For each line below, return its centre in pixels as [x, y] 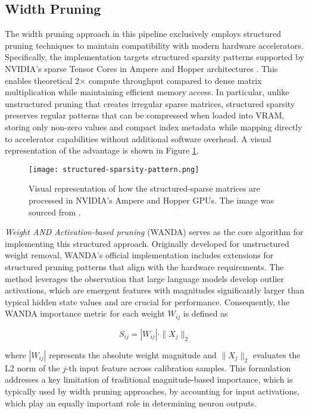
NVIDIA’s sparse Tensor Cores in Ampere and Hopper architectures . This [141, 68]
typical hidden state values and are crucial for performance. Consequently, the [147, 301]
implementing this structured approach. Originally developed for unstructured [147, 243]
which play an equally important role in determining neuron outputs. [131, 403]
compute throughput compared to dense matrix [175, 80]
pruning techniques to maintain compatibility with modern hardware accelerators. [154, 45]
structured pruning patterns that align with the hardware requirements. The [144, 266]
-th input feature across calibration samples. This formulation [178, 367]
